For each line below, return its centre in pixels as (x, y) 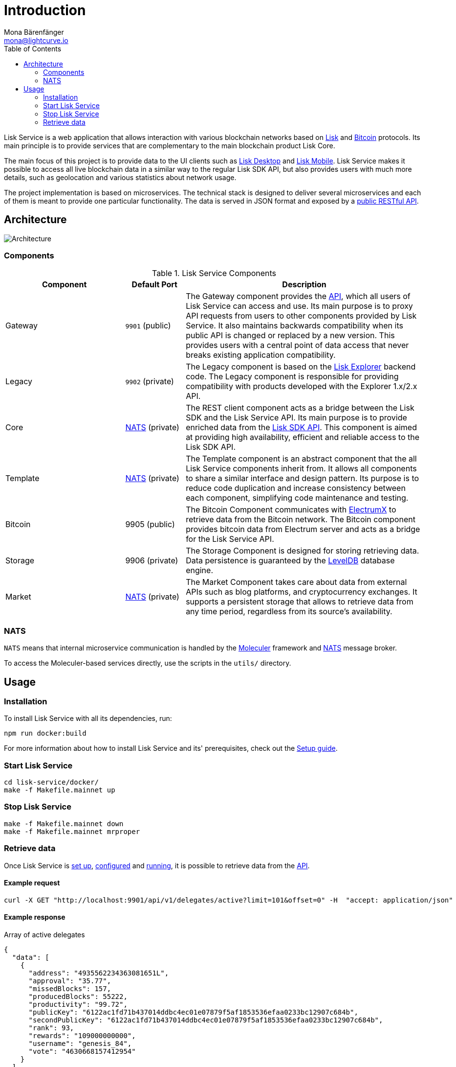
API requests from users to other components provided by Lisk (301, 316)
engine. (199, 570)
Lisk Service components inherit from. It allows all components (301, 469)
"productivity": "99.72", (78, 1004)
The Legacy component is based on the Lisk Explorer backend (301, 367)
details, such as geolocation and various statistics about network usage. (120, 177)
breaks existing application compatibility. (261, 355)
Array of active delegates (44, 935)
